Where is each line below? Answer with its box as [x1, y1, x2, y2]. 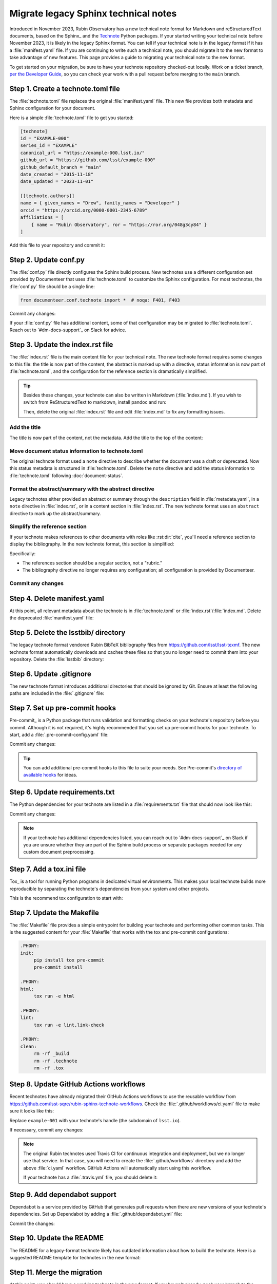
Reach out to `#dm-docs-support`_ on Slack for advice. [9, 327, 127, 333]
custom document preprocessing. [23, 849, 95, 855]
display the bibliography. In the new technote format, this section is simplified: [9, 541, 174, 547]
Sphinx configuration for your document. [9, 105, 96, 111]
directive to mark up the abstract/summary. [9, 510, 101, 516]
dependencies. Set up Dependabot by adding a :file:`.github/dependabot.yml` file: [9, 1211, 182, 1217]
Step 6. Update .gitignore [9, 669, 92, 678]
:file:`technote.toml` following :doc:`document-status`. [9, 473, 124, 479]
